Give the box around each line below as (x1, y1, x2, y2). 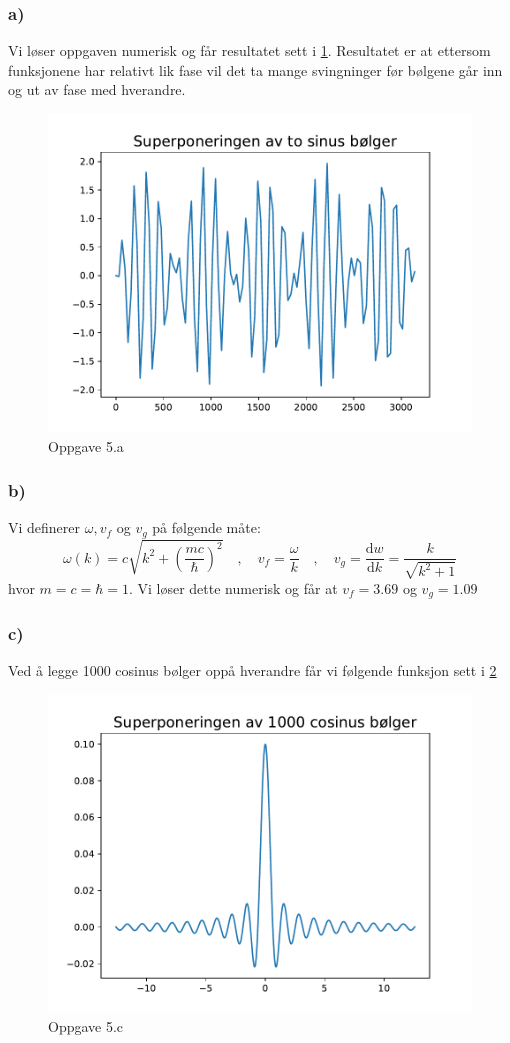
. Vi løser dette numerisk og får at (128, 577, 338, 598)
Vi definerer (8, 517, 81, 538)
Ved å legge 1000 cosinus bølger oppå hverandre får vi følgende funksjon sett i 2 (8, 660, 497, 681)
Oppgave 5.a (48, 435, 124, 456)
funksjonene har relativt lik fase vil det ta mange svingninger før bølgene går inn (8, 59, 503, 80)
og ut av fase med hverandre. (8, 79, 186, 100)
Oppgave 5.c (48, 1016, 124, 1037)
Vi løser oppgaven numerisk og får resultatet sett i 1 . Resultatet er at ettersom (8, 40, 491, 61)
